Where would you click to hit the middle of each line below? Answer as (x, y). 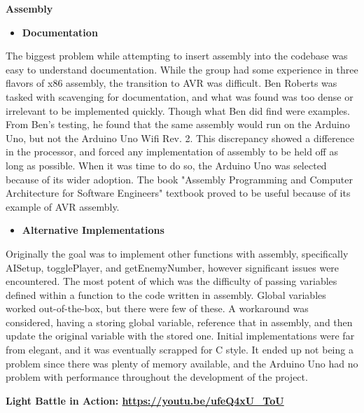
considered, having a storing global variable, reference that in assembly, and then (179, 322)
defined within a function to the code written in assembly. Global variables (166, 294)
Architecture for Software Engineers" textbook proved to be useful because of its (178, 193)
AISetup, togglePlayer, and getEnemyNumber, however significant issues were (173, 267)
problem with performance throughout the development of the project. (157, 377)
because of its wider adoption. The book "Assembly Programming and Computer (179, 179)
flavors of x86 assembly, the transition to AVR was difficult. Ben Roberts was (171, 83)
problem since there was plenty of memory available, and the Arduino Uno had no (182, 363)
